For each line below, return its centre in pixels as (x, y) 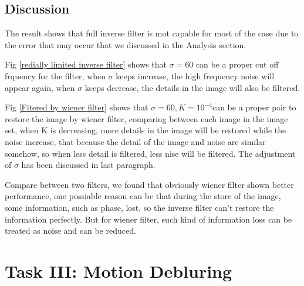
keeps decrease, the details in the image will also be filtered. (192, 87)
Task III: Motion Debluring (119, 270)
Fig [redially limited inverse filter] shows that (86, 64)
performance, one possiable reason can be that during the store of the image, (143, 196)
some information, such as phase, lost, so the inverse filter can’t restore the (139, 207)
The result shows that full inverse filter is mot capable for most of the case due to (152, 33)
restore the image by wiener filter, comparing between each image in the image (146, 118)
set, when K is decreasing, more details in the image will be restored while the (146, 130)
